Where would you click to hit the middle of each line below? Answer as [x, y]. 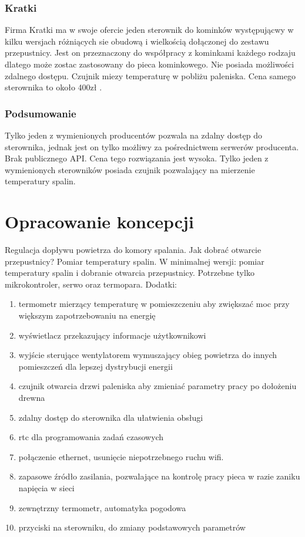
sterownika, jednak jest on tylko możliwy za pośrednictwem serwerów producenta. [152, 146]
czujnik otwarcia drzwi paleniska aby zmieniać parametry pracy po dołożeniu [157, 386]
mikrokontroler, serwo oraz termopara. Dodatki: [91, 284]
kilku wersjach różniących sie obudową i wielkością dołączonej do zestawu [137, 41]
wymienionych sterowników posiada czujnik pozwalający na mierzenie [130, 169]
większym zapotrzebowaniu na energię [87, 315]
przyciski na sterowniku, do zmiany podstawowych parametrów [132, 527]
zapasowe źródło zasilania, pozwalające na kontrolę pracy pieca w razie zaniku [159, 476]
